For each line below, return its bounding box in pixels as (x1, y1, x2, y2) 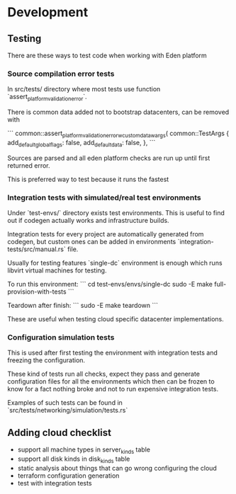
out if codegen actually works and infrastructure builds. (7, 216, 169, 224)
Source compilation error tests (7, 69, 115, 79)
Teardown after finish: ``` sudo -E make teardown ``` (7, 301, 158, 309)
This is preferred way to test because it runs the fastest (7, 175, 169, 183)
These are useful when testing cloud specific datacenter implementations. (7, 314, 225, 323)
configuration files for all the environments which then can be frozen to (7, 377, 215, 386)
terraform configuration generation (17, 471, 120, 480)
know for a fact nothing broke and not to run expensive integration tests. (7, 385, 218, 394)
